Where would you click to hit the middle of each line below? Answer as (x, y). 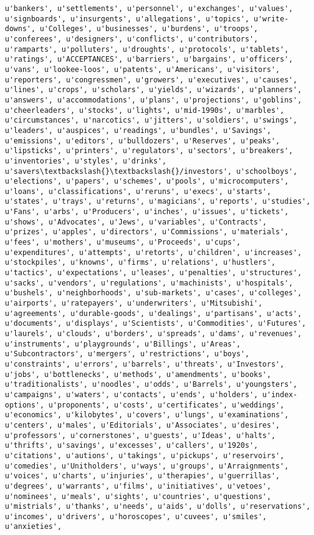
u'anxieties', (34, 527)
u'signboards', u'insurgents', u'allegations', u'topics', (127, 19)
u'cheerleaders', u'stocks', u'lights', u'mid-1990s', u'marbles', (145, 110)
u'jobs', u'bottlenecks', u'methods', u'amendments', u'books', (138, 374)
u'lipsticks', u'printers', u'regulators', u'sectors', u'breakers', (149, 151)
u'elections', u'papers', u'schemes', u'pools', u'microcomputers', (147, 181)
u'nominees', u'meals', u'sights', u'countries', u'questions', (138, 496)
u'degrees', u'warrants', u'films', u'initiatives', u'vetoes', (138, 486)
